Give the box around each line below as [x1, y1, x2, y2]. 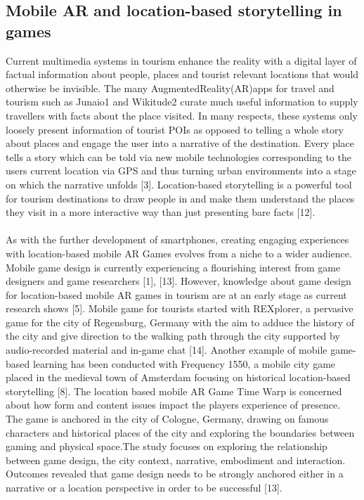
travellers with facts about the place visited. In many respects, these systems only [6, 108, 358, 122]
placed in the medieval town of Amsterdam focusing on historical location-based [6, 370, 351, 385]
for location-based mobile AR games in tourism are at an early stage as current [6, 287, 347, 302]
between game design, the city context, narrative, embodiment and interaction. [6, 452, 346, 467]
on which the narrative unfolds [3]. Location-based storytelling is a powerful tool [6, 177, 352, 191]
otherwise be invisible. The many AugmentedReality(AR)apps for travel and [6, 80, 334, 95]
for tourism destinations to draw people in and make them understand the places [6, 191, 355, 205]
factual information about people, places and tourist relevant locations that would [6, 67, 359, 82]
